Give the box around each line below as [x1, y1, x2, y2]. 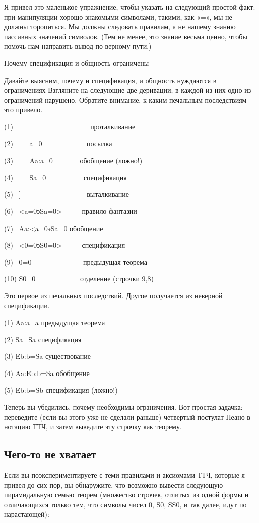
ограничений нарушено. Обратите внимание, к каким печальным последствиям [4, 94, 247, 105]
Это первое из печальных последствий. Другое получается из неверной [4, 290, 223, 301]
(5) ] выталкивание [4, 189, 129, 199]
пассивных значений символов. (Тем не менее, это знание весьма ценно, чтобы [4, 31, 247, 41]
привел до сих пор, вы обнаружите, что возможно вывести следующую [4, 479, 223, 490]
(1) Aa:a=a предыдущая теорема [4, 317, 105, 328]
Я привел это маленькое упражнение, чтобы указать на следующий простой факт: [4, 2, 255, 12]
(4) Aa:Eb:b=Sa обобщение [4, 367, 90, 378]
